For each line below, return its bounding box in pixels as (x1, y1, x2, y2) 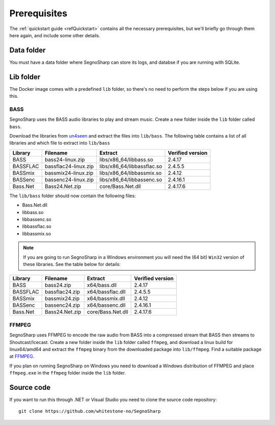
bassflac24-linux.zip (44, 163, 94, 170)
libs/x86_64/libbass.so (99, 156, 154, 163)
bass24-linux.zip (44, 156, 85, 163)
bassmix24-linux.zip (44, 169, 94, 176)
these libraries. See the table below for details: (23, 261, 121, 267)
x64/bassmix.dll (87, 295, 125, 302)
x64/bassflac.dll (87, 288, 126, 296)
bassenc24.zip (44, 302, 80, 309)
